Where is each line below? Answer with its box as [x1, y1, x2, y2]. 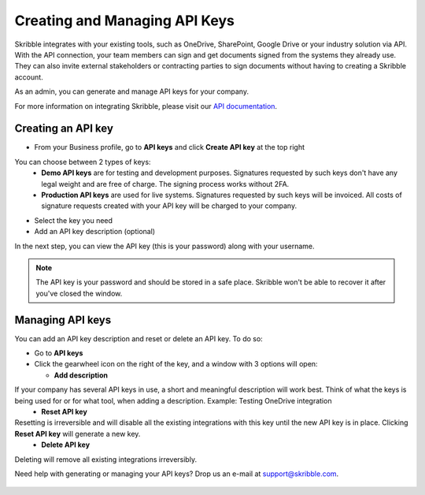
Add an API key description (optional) [34, 227, 156, 236]
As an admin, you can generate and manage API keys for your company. [14, 87, 249, 96]
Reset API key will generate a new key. [14, 429, 141, 438]
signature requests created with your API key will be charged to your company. [41, 201, 297, 210]
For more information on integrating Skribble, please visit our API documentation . [14, 101, 278, 110]
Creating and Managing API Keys [14, 12, 235, 29]
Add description [54, 370, 108, 380]
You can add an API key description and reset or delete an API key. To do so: [14, 333, 263, 343]
